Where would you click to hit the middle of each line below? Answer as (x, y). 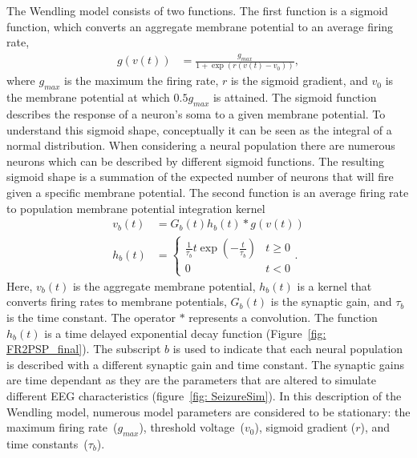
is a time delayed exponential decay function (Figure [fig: (185, 333)
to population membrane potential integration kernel (136, 208)
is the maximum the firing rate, (142, 80)
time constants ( (47, 443)
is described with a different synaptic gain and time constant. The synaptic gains (205, 364)
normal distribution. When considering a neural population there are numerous (201, 145)
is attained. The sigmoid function (295, 97)
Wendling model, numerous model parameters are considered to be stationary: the (208, 411)
